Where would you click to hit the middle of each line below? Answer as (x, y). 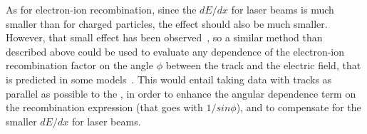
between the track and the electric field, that (263, 65)
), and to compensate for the (299, 107)
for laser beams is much (283, 9)
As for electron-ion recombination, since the (101, 9)
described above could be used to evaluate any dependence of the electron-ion (175, 51)
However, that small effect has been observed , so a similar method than (164, 37)
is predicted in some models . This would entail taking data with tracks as (169, 79)
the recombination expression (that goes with (104, 107)
